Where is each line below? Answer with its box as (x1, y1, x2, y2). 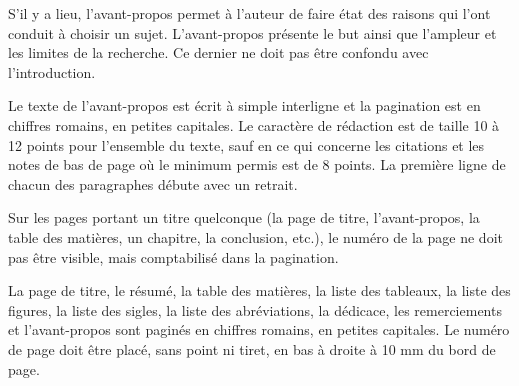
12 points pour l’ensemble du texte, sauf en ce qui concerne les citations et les (8, 134, 485, 155)
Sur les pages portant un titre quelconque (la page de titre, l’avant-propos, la (8, 207, 480, 228)
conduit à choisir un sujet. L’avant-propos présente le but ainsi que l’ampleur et (8, 22, 497, 43)
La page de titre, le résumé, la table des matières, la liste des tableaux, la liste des (8, 280, 511, 301)
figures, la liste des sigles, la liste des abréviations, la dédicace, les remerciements (8, 299, 502, 320)
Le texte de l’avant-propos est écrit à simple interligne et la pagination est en (8, 95, 481, 116)
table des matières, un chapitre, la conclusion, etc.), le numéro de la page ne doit (8, 226, 503, 247)
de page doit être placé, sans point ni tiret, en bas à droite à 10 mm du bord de (8, 338, 496, 359)
